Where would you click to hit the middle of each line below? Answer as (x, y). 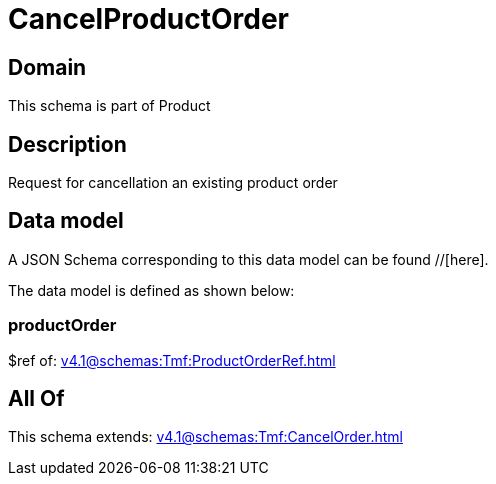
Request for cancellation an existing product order (173, 183)
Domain (47, 67)
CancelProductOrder (149, 19)
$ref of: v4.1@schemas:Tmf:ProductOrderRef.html (172, 360)
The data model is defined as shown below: (151, 290)
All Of (36, 399)
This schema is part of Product (109, 106)
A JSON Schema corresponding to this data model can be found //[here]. (248, 259)
